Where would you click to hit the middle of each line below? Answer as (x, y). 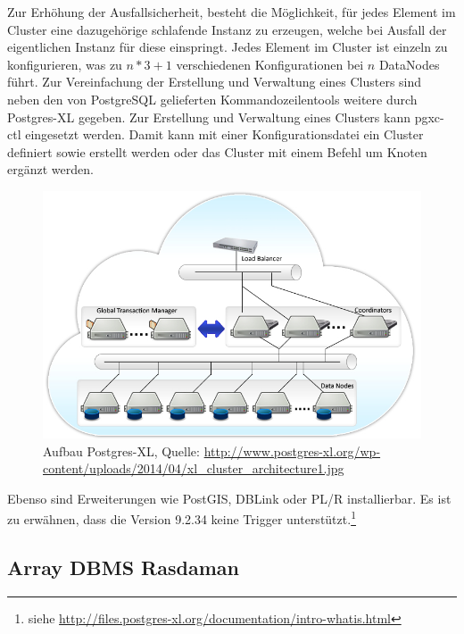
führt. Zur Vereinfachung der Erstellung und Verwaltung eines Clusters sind (215, 82)
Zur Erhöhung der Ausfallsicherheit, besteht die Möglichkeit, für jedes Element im (232, 12)
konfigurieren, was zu (65, 64)
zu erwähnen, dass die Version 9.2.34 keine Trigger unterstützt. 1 (182, 517)
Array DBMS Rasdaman (123, 567)
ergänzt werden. (50, 169)
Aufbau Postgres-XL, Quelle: (121, 450)
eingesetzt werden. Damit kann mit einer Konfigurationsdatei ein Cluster (224, 134)
